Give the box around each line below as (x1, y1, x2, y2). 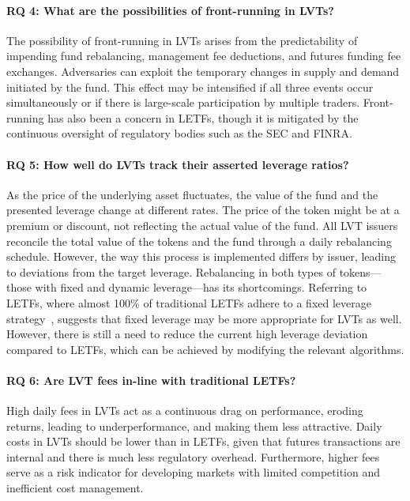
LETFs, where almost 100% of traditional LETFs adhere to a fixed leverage (6, 294, 371, 311)
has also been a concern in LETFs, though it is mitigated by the (47, 109, 359, 126)
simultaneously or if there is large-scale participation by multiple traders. (6, 94, 360, 111)
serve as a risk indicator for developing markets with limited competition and (6, 464, 381, 480)
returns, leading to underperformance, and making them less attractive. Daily (6, 417, 382, 434)
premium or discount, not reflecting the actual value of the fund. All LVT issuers (6, 217, 398, 233)
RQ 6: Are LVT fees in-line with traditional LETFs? (6, 371, 296, 388)
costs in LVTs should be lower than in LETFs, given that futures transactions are (6, 433, 401, 450)
